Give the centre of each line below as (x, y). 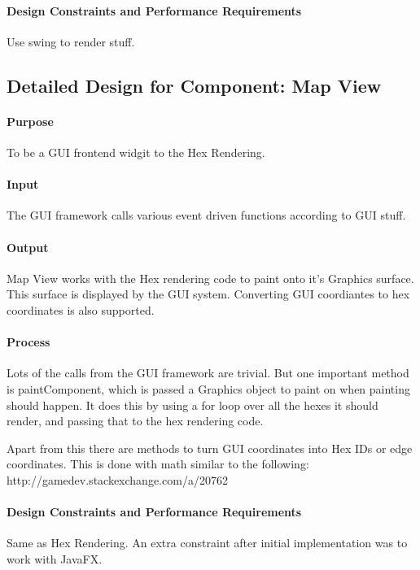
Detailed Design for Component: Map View (194, 85)
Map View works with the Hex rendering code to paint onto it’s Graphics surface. (210, 278)
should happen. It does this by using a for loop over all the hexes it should (192, 405)
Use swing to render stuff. (71, 41)
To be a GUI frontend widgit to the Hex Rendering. (136, 152)
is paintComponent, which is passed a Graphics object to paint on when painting (208, 388)
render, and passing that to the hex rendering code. (135, 421)
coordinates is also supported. (81, 309)
